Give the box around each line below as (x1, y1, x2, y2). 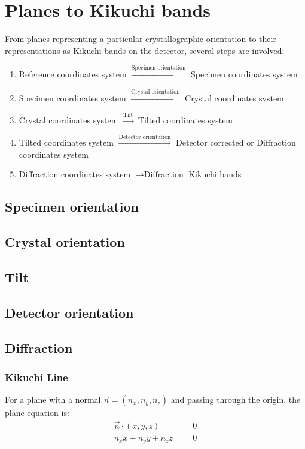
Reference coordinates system (19, 68, 127, 80)
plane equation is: (5, 406, 69, 419)
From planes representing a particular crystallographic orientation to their (5, 32, 276, 45)
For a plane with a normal (5, 393, 101, 406)
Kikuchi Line (5, 369, 68, 384)
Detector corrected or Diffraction (176, 136, 296, 149)
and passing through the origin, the (170, 393, 301, 406)
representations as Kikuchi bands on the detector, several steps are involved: (5, 44, 285, 56)
